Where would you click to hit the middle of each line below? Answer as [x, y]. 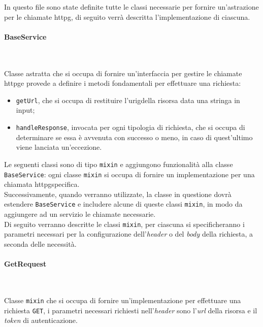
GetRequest [25, 264]
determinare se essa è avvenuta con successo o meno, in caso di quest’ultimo [134, 137]
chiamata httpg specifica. [42, 184]
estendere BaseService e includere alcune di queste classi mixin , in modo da [123, 204]
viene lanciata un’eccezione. [59, 147]
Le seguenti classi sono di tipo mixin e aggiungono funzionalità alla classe [119, 164]
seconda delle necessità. [40, 243]
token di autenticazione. [41, 320]
